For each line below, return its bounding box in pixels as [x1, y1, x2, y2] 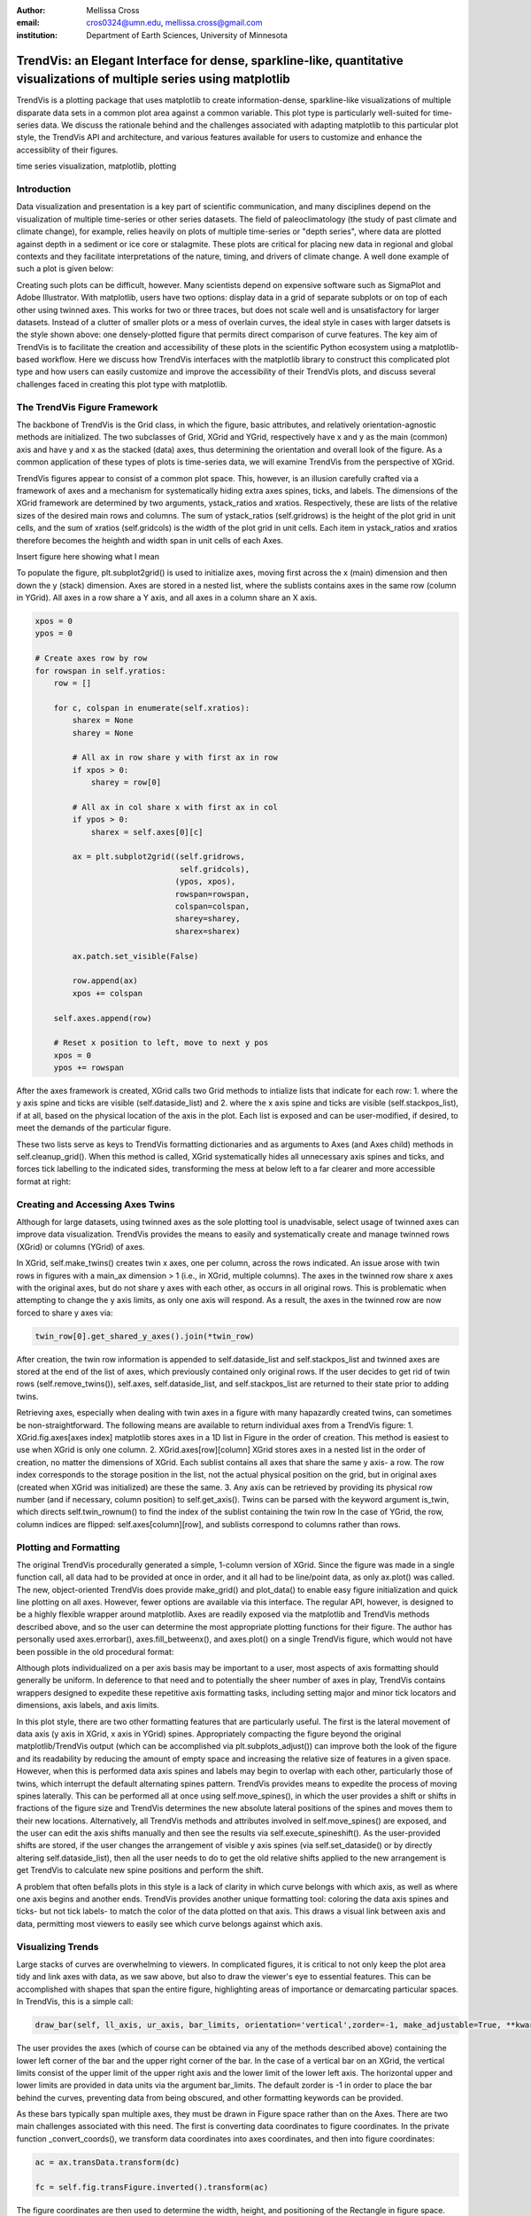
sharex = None [72, 715, 134, 726]
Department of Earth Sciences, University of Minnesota [86, 29, 288, 40]
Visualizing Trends [16, 1940, 99, 1953]
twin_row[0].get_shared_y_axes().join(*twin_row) [35, 1330, 255, 1341]
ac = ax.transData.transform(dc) [35, 2157, 181, 2167]
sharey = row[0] [90, 777, 162, 788]
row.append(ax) [72, 976, 139, 986]
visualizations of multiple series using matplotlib [16, 72, 291, 87]
